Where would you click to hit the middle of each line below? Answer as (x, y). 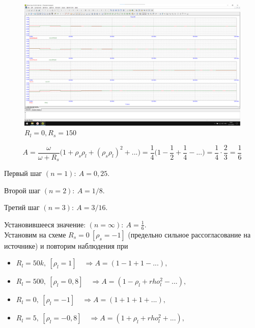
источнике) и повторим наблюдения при (66, 245)
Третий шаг (22, 207)
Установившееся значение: (45, 224)
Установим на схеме (35, 234)
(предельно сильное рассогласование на (189, 234)
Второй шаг (22, 190)
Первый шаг (23, 173)
